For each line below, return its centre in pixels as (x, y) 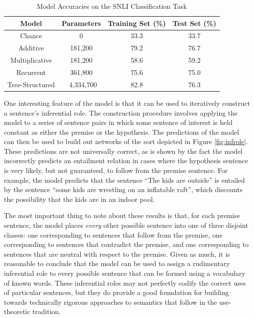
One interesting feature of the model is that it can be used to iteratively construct (127, 103)
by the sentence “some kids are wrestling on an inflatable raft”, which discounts (123, 189)
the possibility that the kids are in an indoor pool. (79, 199)
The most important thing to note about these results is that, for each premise (122, 215)
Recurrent (31, 72)
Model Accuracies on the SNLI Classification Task (112, 6)
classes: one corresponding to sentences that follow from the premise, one (113, 234)
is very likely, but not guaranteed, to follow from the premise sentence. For (116, 170)
